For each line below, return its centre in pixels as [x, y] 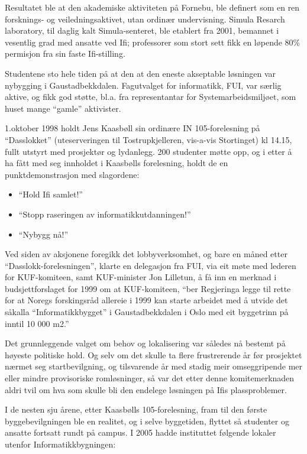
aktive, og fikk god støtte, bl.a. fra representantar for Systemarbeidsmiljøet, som [151, 97]
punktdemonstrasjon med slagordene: [72, 174]
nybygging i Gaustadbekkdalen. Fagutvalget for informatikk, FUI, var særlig [143, 85]
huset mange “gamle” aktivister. [63, 108]
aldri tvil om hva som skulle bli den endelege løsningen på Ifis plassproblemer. [146, 389]
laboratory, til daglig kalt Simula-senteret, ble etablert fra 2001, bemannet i [142, 30]
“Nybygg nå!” [43, 234]
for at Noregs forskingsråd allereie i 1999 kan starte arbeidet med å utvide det [146, 300]
